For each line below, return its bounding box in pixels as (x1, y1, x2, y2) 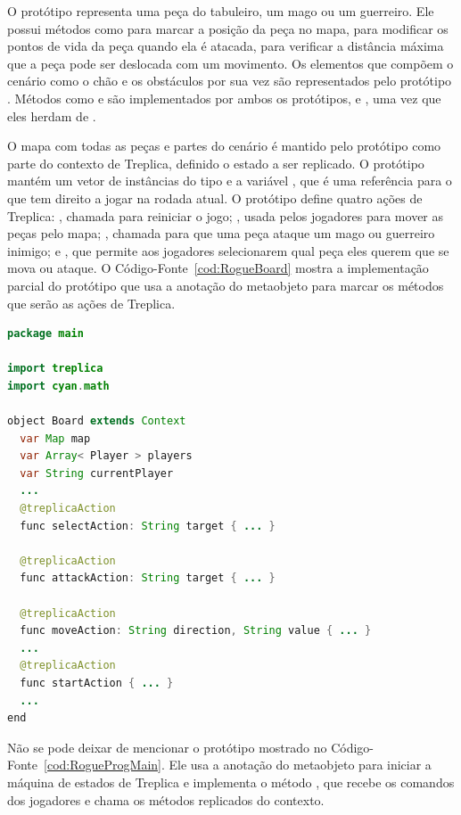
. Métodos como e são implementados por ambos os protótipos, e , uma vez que (7, 88, 441, 107)
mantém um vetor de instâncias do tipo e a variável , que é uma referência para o (7, 171, 452, 190)
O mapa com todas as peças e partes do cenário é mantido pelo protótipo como (7, 136, 441, 155)
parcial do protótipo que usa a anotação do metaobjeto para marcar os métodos (7, 276, 444, 294)
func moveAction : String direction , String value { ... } (20, 624, 372, 638)
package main (7, 327, 84, 341)
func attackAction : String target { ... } (20, 572, 276, 585)
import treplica (7, 362, 103, 375)
